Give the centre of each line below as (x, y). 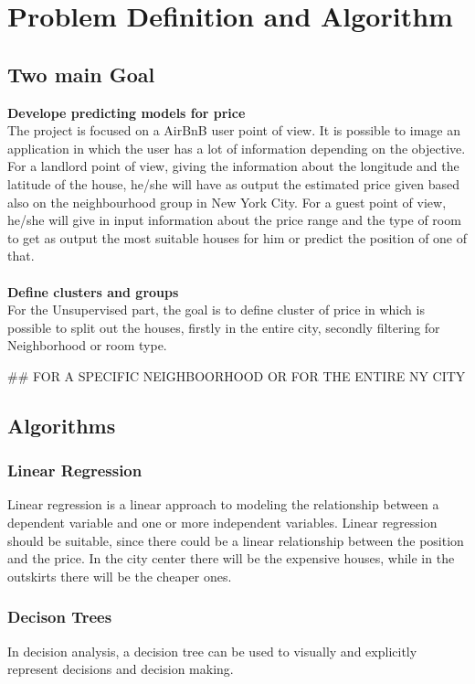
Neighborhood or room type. (87, 345)
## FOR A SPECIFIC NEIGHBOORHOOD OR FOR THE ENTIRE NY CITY (237, 375)
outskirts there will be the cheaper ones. (120, 576)
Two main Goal (81, 74)
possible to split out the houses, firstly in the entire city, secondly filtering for (224, 327)
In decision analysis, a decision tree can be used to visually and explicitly (212, 651)
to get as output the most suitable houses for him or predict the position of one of (237, 237)
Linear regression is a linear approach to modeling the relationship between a (223, 504)
